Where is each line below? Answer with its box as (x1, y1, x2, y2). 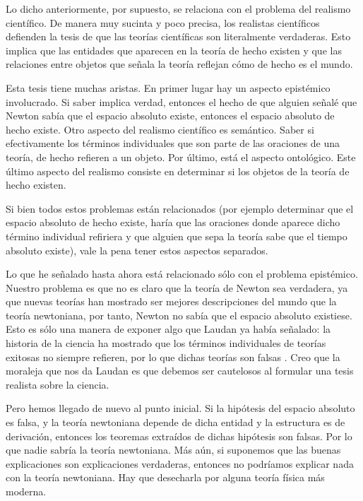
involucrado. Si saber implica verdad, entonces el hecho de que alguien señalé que (6, 94, 357, 109)
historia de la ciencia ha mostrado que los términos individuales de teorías (6, 336, 326, 350)
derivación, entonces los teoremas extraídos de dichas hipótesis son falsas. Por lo (6, 428, 352, 443)
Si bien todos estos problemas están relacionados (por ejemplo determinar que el (6, 201, 354, 216)
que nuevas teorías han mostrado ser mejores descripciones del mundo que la (6, 294, 337, 309)
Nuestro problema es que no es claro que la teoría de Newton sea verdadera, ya (6, 280, 348, 295)
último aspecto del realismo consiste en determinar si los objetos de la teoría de (6, 163, 350, 178)
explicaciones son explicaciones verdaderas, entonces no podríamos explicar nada (6, 456, 354, 471)
